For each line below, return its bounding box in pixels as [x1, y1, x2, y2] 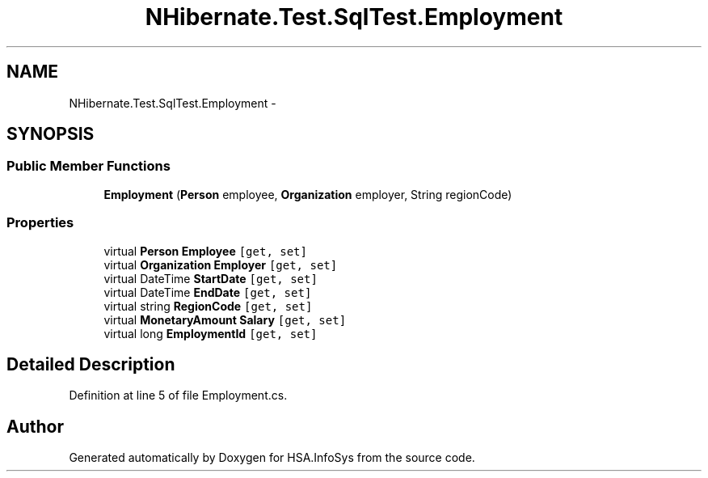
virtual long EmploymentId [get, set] [103, 326, 318, 341]
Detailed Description [6, 353, 175, 374]
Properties [6, 214, 74, 231]
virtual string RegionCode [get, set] [103, 298, 313, 313]
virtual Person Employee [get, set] [103, 243, 307, 258]
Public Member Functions [6, 158, 171, 175]
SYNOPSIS [6, 124, 95, 145]
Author [6, 416, 64, 437]
